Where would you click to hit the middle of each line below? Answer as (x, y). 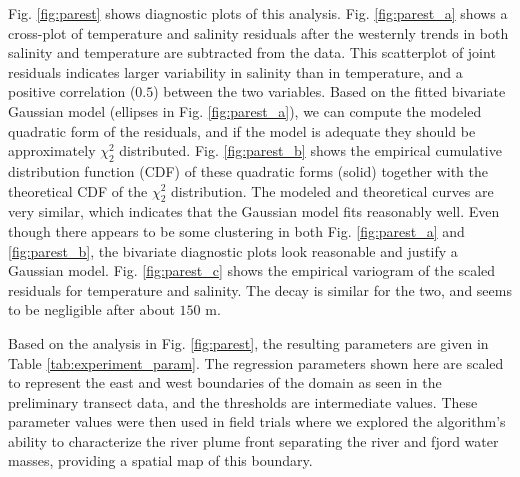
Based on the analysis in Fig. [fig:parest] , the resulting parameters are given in (248, 342)
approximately (52, 150)
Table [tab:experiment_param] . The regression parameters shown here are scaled (256, 362)
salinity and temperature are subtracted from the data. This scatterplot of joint (252, 52)
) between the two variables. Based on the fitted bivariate (329, 91)
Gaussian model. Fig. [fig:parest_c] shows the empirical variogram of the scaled (252, 270)
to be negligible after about (91, 309)
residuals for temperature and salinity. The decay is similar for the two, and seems (260, 289)
